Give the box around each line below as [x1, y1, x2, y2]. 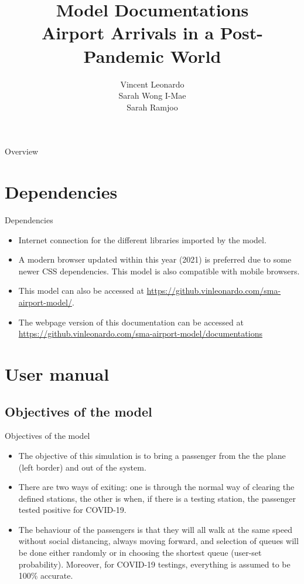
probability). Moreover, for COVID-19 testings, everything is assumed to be [18, 558, 291, 570]
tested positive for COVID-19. [18, 504, 127, 516]
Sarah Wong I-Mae [118, 89, 186, 102]
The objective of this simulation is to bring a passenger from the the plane [18, 449, 286, 461]
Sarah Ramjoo [127, 100, 178, 113]
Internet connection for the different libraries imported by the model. [18, 233, 267, 246]
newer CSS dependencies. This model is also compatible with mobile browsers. [18, 264, 300, 277]
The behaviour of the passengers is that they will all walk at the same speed [18, 523, 292, 535]
